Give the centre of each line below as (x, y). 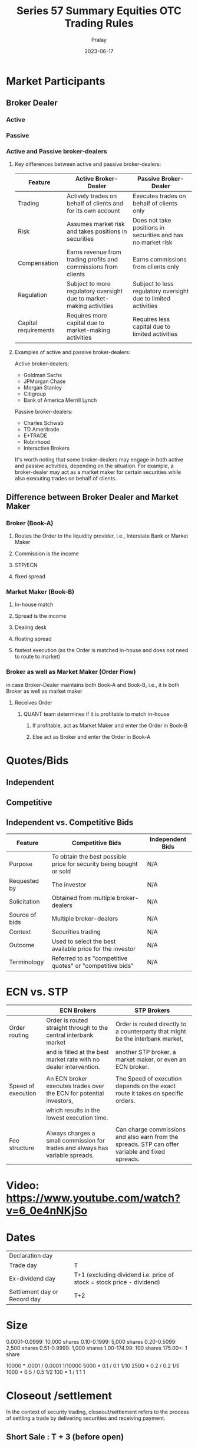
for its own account (93, 211)
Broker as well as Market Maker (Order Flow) (71, 672)
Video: (23, 1185)
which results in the (73, 1111)
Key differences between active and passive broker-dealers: (88, 164)
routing (19, 1035)
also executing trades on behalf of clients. (65, 479)
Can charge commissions (151, 1130)
